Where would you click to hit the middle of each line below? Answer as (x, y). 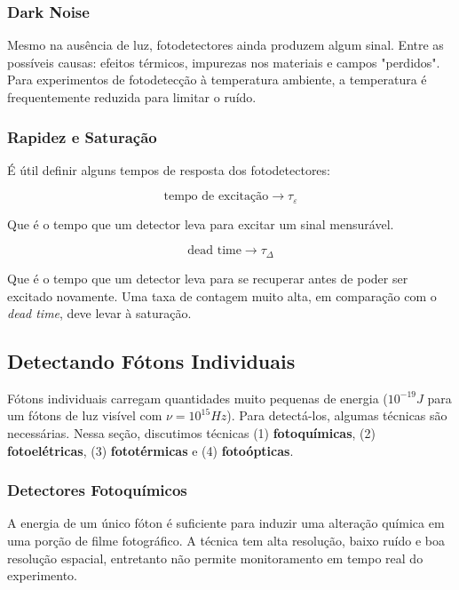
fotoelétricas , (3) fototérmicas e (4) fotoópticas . (150, 450)
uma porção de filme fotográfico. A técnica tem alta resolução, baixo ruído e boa (226, 541)
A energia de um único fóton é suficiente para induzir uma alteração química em (226, 523)
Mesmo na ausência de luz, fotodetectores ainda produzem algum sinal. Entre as (226, 45)
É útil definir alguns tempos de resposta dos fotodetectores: (169, 169)
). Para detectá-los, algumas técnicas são (337, 415)
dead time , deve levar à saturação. (99, 313)
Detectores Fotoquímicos (97, 490)
